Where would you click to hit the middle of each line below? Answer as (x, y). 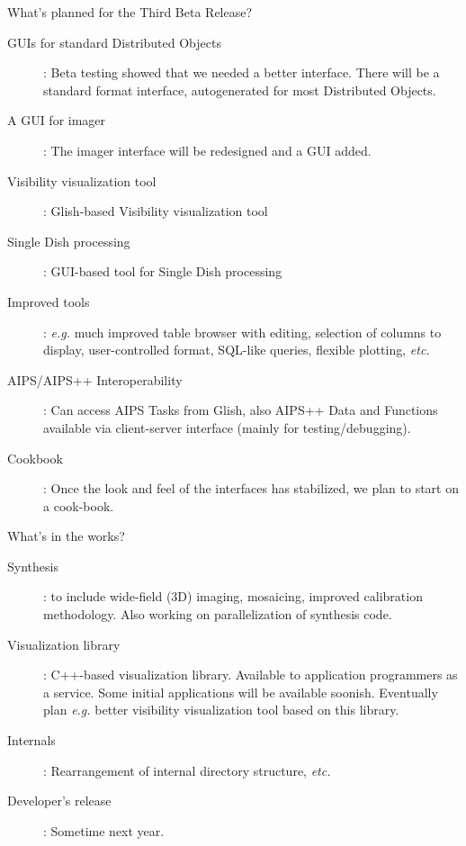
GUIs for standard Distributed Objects (114, 42)
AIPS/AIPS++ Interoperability (95, 379)
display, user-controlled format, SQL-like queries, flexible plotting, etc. (237, 350)
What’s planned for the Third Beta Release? (130, 12)
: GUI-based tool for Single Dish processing (163, 271)
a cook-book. (79, 505)
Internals (31, 740)
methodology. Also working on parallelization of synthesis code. (218, 614)
